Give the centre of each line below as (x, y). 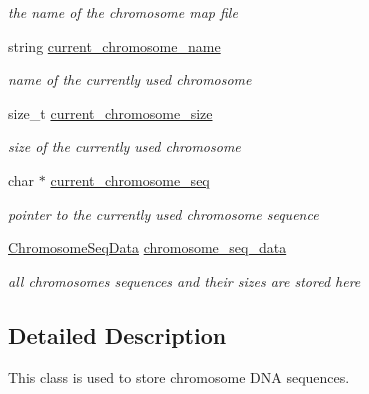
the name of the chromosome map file (123, 12)
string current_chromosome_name (114, 45)
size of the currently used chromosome (124, 146)
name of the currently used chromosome (130, 79)
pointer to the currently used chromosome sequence (163, 213)
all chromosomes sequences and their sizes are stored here (184, 280)
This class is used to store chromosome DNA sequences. (179, 376)
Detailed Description (117, 334)
